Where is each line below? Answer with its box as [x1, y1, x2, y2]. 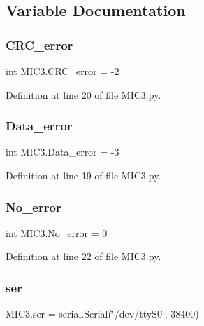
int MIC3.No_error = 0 [6, 225, 108, 240]
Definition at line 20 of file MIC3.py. [6, 87, 161, 102]
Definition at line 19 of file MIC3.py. [6, 168, 161, 182]
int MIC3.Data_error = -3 [6, 144, 119, 159]
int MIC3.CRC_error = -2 [6, 64, 119, 78]
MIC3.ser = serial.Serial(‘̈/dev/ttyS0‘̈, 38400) [6, 306, 199, 321]
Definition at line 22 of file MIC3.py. [6, 249, 161, 264]
